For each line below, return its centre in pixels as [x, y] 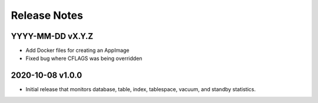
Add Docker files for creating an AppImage [77, 51]
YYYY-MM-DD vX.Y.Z [52, 36]
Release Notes [47, 15]
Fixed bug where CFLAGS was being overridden [84, 58]
